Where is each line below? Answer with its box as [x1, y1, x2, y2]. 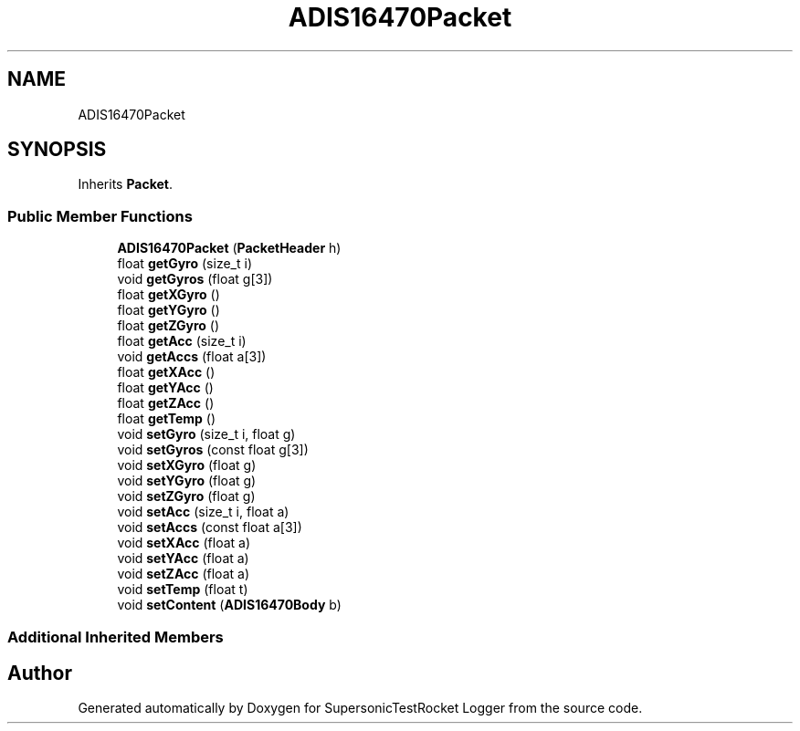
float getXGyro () [117, 287, 220, 303]
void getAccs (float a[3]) [117, 349, 267, 365]
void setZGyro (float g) [117, 488, 256, 505]
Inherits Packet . [78, 176, 174, 193]
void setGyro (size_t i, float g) [117, 426, 296, 443]
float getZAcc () [117, 395, 215, 412]
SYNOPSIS [7, 138, 107, 162]
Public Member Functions [7, 206, 193, 225]
